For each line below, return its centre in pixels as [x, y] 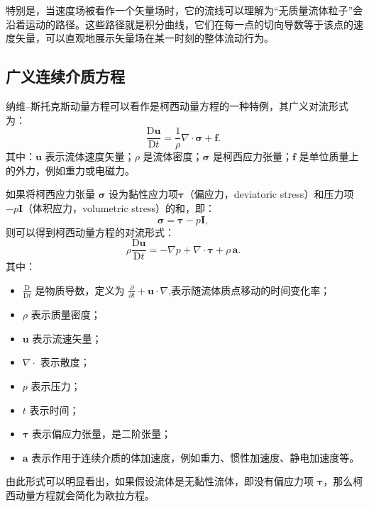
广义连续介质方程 [65, 76]
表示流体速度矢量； [90, 156]
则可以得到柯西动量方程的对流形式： [90, 232]
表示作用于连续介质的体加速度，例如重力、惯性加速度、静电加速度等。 [195, 457]
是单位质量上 [329, 156]
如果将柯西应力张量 [50, 194]
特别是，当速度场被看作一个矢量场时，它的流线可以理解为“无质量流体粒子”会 [184, 10]
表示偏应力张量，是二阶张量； [102, 434]
